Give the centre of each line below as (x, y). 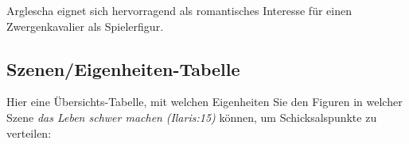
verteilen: (29, 133)
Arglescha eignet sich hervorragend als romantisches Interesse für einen (179, 10)
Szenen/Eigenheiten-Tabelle (123, 68)
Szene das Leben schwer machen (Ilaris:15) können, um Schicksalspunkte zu (192, 117)
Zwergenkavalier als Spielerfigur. (85, 26)
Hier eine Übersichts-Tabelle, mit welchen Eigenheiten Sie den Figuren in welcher (204, 102)
